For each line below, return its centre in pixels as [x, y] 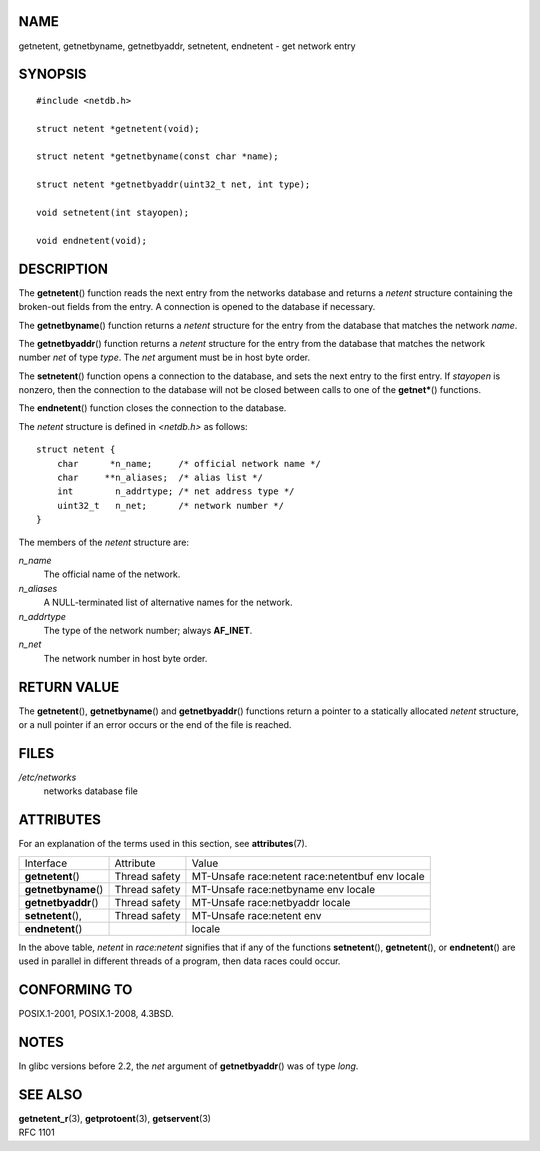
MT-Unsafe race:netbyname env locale [283, 889]
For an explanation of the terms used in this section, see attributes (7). [163, 844]
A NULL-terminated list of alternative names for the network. [168, 602]
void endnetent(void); [92, 240]
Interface [46, 863]
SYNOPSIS [52, 74]
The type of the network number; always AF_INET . [148, 630]
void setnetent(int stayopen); [113, 213]
